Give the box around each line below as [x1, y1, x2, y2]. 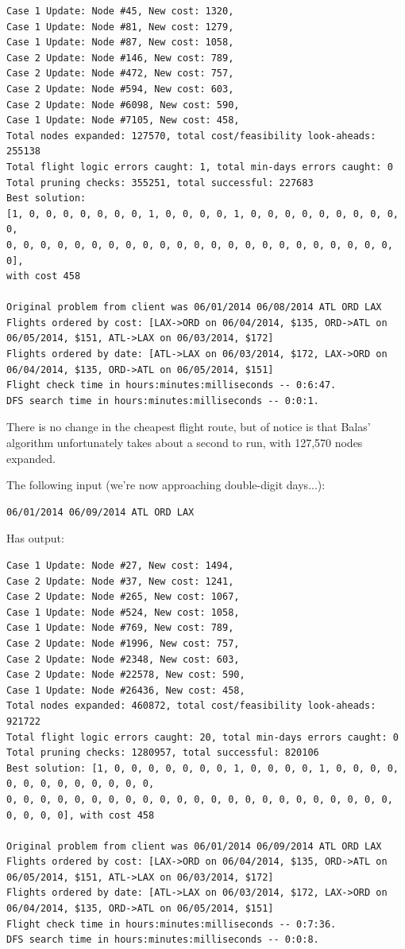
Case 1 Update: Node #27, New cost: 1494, [6, 560, 234, 571]
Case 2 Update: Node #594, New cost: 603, [6, 83, 234, 95]
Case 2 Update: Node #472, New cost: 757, [6, 68, 234, 80]
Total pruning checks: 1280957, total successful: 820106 [6, 747, 319, 759]
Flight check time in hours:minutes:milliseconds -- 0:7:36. [6, 918, 337, 930]
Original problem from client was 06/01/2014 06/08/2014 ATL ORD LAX [6, 301, 382, 313]
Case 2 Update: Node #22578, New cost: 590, [6, 669, 245, 681]
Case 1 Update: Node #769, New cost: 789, [6, 622, 234, 634]
